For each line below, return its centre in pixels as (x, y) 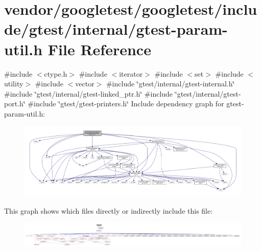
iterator (131, 73)
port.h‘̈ (15, 104)
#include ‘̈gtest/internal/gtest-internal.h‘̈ (170, 84)
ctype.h (56, 73)
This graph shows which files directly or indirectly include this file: (109, 210)
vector (85, 84)
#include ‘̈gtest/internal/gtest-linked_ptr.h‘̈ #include (89, 93)
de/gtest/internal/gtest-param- (116, 29)
